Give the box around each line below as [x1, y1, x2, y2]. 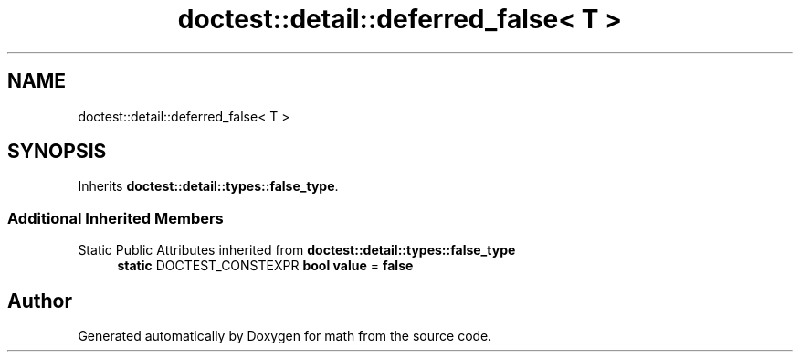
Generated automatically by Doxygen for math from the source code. [78, 328, 492, 344]
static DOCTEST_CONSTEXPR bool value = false [117, 258, 414, 274]
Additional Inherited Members [7, 208, 224, 227]
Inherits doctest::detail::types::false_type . [78, 178, 339, 195]
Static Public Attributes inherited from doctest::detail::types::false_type [78, 242, 516, 259]
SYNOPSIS [7, 140, 107, 164]
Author [7, 289, 72, 312]
